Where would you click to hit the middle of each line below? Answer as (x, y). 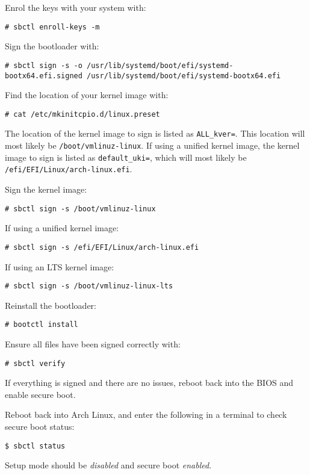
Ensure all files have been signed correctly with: (93, 344)
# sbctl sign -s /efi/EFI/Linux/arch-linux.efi (102, 247)
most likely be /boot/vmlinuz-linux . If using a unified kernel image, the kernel (152, 145)
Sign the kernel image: (46, 189)
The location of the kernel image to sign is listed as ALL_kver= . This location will (155, 133)
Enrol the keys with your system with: (76, 7)
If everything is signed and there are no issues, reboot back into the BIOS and (149, 383)
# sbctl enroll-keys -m (52, 27)
